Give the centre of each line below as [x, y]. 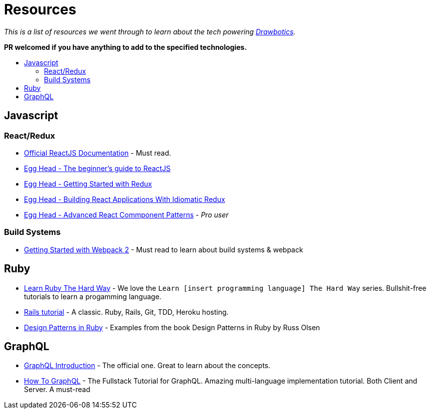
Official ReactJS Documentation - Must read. [98, 153]
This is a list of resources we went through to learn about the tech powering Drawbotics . [150, 31]
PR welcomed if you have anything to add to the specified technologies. [126, 47]
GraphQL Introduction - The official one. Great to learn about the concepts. [147, 366]
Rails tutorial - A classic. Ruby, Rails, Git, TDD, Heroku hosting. [126, 312]
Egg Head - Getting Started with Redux [88, 184]
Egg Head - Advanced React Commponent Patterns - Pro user [126, 214]
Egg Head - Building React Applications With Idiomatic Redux [125, 199]
